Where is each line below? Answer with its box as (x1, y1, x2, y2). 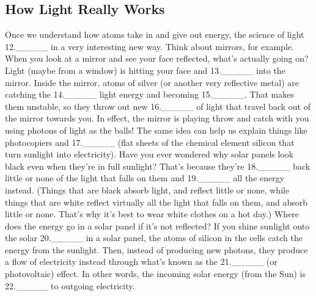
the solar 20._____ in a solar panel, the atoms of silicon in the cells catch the (5, 231, 303, 244)
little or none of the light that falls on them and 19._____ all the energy (5, 171, 285, 184)
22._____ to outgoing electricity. (5, 279, 135, 292)
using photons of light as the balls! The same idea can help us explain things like (5, 123, 307, 136)
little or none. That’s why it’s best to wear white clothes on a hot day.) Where (5, 208, 299, 220)
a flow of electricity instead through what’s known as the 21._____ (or (5, 255, 277, 268)
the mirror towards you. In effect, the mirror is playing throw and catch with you (5, 112, 309, 125)
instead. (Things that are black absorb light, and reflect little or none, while (5, 183, 290, 196)
